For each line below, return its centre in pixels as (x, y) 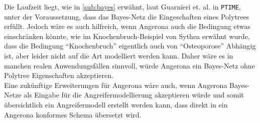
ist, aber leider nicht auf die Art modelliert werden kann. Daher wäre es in (119, 56)
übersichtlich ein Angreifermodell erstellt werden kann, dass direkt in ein (116, 104)
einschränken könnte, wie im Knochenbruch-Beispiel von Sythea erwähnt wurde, (127, 36)
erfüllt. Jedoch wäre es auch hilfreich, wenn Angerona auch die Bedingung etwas (127, 26)
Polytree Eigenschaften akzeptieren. (59, 75)
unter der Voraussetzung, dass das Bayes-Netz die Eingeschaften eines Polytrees (127, 16)
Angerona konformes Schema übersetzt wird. (73, 114)
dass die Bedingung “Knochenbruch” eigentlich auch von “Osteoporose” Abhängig (130, 46)
